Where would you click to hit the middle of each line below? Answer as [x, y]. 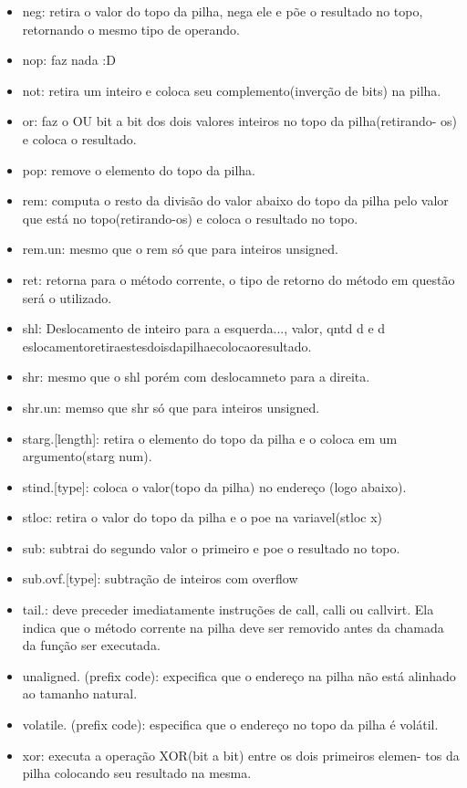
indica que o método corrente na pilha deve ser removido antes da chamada [233, 627]
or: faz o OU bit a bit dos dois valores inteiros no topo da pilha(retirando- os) [240, 121]
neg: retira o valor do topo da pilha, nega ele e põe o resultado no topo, [223, 11]
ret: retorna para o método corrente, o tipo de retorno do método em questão [239, 279]
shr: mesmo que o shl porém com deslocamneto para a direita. [196, 377]
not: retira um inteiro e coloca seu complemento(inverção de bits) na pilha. [232, 90]
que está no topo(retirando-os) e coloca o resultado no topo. [190, 218]
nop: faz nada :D [69, 60]
